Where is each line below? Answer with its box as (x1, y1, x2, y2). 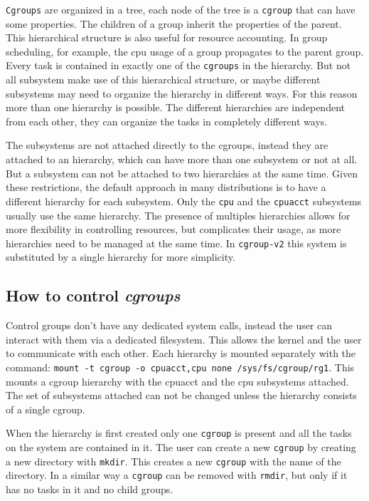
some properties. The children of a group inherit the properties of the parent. (6, 16, 342, 31)
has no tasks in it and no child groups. (6, 481, 173, 496)
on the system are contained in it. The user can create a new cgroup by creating (6, 440, 356, 455)
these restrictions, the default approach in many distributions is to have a (6, 180, 326, 195)
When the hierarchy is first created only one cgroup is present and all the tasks (6, 425, 352, 440)
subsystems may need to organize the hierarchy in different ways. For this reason (6, 86, 358, 100)
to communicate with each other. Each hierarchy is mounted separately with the (6, 346, 356, 361)
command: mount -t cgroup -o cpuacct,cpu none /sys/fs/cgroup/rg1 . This (6, 359, 355, 374)
